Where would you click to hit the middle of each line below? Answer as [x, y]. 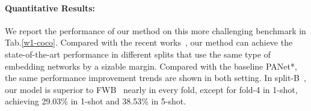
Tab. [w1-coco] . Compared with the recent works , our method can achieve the [149, 42]
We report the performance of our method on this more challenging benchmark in [155, 30]
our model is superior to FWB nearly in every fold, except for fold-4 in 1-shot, [151, 89]
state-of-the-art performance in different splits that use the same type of [138, 54]
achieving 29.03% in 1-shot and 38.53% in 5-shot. [96, 101]
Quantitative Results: [50, 7]
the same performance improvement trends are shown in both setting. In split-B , [155, 78]
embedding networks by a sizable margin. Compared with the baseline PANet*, [151, 66]
